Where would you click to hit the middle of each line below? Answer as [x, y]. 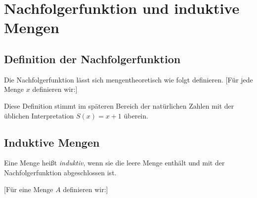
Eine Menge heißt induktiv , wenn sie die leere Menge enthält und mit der [114, 163]
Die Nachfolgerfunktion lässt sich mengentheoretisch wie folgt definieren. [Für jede [128, 79]
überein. [136, 115]
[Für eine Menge [29, 189]
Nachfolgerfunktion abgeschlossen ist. [60, 172]
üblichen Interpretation [39, 115]
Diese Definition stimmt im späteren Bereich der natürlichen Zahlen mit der [119, 105]
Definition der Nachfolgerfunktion [92, 59]
